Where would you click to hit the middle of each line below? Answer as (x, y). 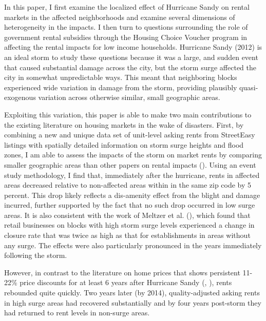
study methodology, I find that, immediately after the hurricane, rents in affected (132, 175)
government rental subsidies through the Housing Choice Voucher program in (126, 37)
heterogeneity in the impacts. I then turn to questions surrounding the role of (126, 27)
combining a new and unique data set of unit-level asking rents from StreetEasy (130, 135)
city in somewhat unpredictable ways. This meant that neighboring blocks (121, 77)
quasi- (249, 87)
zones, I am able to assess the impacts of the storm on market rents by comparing (133, 155)
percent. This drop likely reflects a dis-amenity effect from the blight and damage (132, 195)
